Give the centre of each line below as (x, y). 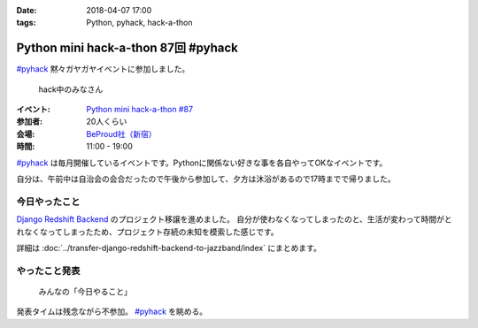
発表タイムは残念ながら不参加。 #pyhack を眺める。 (112, 312)
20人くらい (107, 122)
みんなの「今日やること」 (85, 291)
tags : (26, 23)
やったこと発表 (48, 271)
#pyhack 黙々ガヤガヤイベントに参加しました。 (103, 69)
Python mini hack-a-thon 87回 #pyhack (127, 48)
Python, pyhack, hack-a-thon (139, 23)
